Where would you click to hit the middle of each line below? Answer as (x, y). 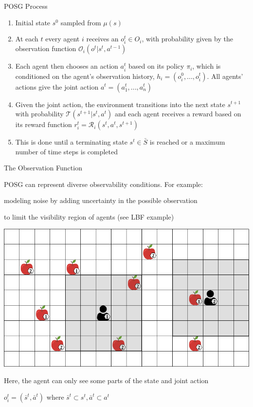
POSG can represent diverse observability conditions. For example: (103, 184)
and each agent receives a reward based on (178, 114)
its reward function (44, 124)
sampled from (81, 22)
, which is (207, 66)
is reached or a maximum (187, 142)
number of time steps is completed (67, 151)
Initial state (33, 22)
